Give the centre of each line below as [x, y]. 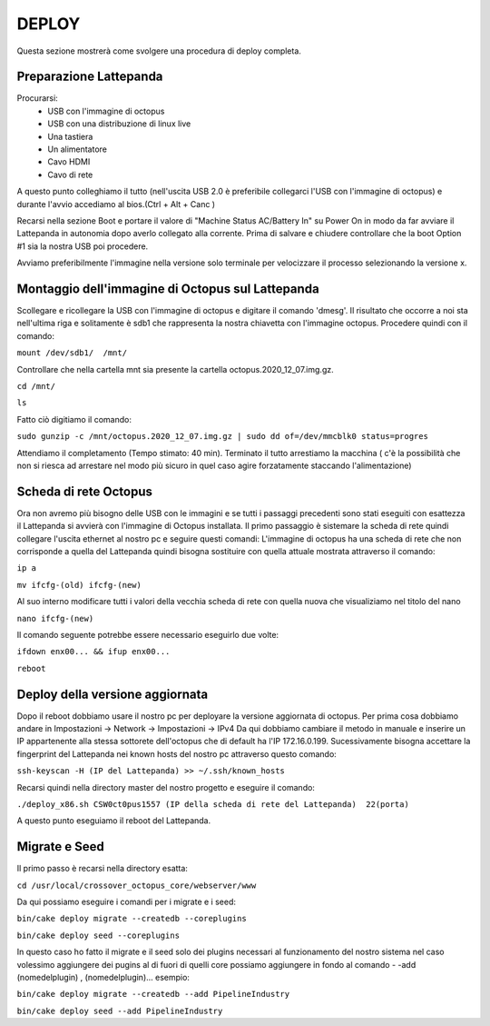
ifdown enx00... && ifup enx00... [93, 652]
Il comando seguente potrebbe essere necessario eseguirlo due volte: [148, 634]
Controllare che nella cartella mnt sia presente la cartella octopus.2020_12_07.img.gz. [176, 369]
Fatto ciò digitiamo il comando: [74, 419]
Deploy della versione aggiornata [113, 694]
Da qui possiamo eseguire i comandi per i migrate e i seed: [126, 902]
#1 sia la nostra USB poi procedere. [83, 246]
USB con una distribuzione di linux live [119, 124]
